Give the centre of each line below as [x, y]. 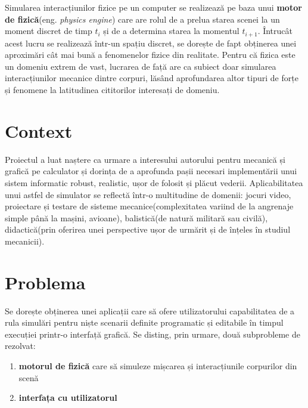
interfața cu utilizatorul [68, 398]
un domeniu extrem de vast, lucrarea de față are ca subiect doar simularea [141, 66]
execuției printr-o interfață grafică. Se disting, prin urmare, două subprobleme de [153, 334]
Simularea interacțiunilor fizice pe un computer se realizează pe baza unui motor [153, 7]
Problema [45, 282]
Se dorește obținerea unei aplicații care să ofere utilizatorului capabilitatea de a [150, 310]
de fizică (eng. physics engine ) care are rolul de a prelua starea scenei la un [142, 19]
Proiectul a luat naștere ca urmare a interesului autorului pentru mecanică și [145, 159]
